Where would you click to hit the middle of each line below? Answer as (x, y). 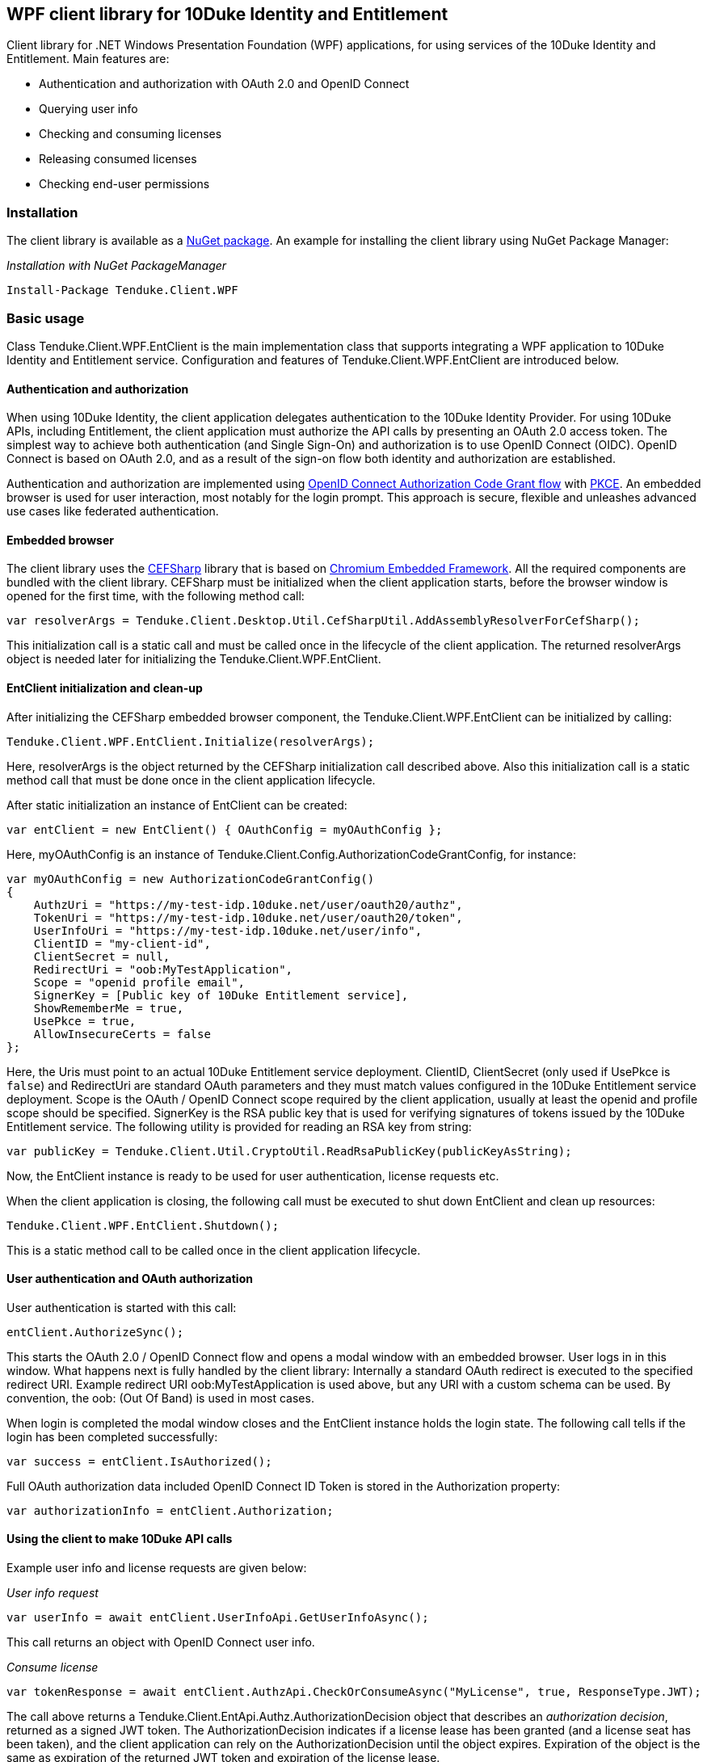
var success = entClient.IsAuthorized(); (139, 1461)
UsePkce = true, (85, 1021)
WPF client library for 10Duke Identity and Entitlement (227, 14)
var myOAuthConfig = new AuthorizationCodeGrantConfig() (191, 879)
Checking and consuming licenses (130, 134)
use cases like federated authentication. (113, 511)
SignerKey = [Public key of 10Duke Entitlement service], (221, 995)
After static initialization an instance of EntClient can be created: (177, 805)
